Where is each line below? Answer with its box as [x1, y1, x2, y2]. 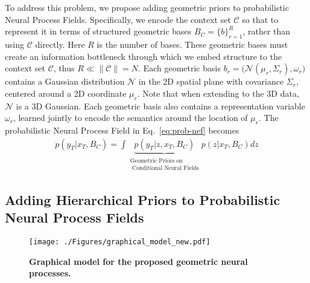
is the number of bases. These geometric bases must [96, 37, 288, 50]
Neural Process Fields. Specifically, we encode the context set [5, 13, 231, 25]
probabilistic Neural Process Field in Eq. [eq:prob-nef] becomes [5, 123, 239, 136]
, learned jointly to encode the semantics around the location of [13, 111, 248, 124]
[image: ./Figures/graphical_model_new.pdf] [29, 238, 210, 247]
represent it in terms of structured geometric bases [5, 25, 192, 37]
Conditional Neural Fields [132, 164, 199, 171]
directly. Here [35, 37, 85, 50]
